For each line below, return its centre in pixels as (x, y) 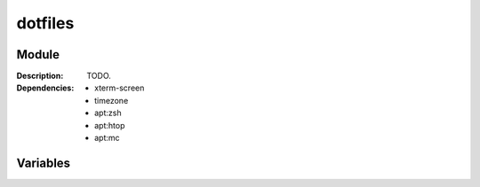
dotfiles (45, 23)
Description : (40, 76)
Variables (44, 163)
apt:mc (107, 138)
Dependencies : (45, 88)
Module (38, 55)
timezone (112, 100)
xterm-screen (120, 88)
